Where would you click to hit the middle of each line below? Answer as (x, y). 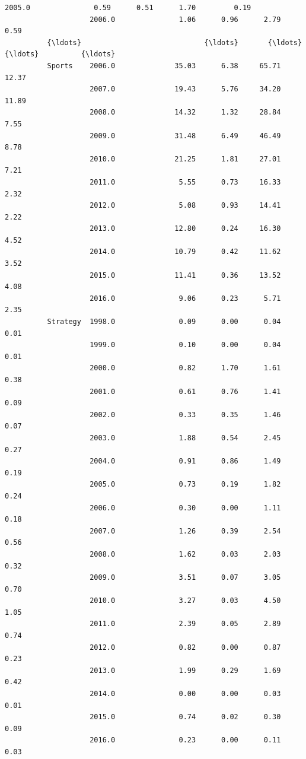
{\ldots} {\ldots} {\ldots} (175, 42)
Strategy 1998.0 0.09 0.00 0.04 (164, 322)
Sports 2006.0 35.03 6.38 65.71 (164, 66)
